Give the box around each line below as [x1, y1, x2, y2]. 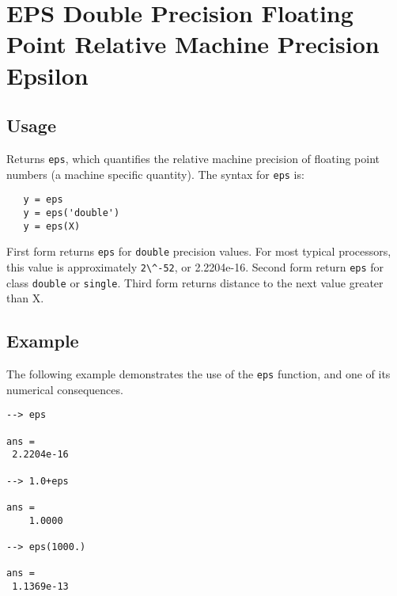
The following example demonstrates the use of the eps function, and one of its [6, 366, 391, 382]
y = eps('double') [23, 207, 120, 218]
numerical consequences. [6, 381, 123, 397]
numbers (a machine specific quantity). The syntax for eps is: [6, 165, 304, 182]
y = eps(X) [23, 220, 81, 232]
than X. [6, 290, 44, 306]
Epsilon [6, 59, 89, 91]
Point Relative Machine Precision [6, 28, 380, 60]
